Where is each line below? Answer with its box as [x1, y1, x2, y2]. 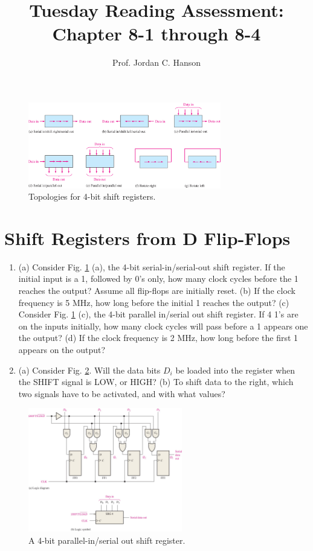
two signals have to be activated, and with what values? [18, 387, 225, 400]
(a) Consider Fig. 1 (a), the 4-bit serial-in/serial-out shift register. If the [18, 260, 285, 273]
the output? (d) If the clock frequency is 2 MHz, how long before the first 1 [18, 331, 298, 344]
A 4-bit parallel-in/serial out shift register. [28, 533, 186, 546]
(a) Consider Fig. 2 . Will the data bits [18, 363, 161, 376]
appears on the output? [18, 343, 106, 355]
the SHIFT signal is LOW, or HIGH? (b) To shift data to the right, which [18, 375, 294, 388]
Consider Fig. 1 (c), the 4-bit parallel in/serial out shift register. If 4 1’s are [18, 308, 298, 320]
